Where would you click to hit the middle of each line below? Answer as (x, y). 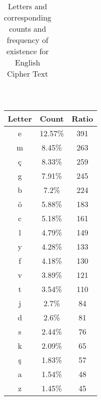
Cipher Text (28, 74)
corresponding (28, 17)
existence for (28, 51)
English (27, 62)
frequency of (28, 40)
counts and (27, 29)
